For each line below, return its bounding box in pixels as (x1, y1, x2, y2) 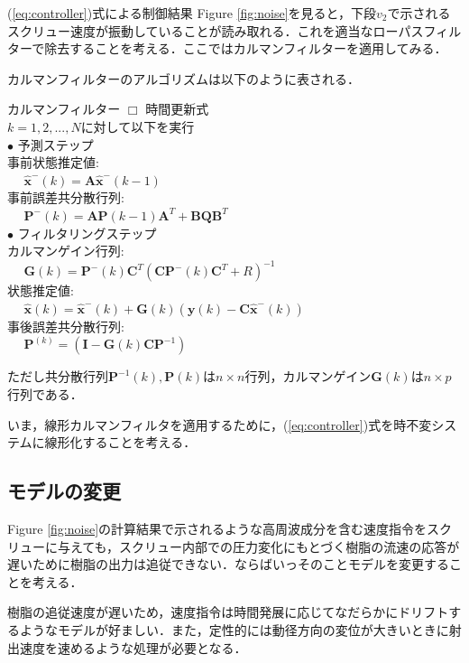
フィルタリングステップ (17, 223, 157, 242)
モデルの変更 (7, 477, 121, 505)
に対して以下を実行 (80, 117, 195, 135)
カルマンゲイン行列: (7, 241, 124, 260)
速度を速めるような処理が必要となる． (19, 638, 247, 657)
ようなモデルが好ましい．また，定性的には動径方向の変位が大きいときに (19, 620, 449, 639)
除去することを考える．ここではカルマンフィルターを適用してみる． (44, 39, 447, 58)
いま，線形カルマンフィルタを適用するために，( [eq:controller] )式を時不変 (7, 415, 432, 434)
